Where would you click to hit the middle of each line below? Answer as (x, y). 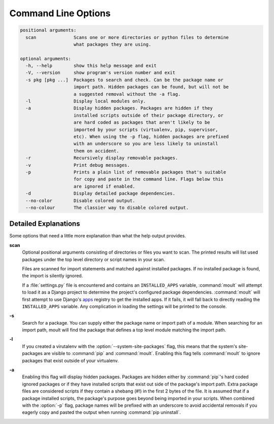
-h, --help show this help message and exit (91, 66)
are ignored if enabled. (105, 186)
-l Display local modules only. (86, 101)
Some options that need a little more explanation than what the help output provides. (98, 236)
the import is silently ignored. (53, 276)
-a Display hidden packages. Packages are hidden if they (119, 108)
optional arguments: (45, 59)
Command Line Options (60, 13)
